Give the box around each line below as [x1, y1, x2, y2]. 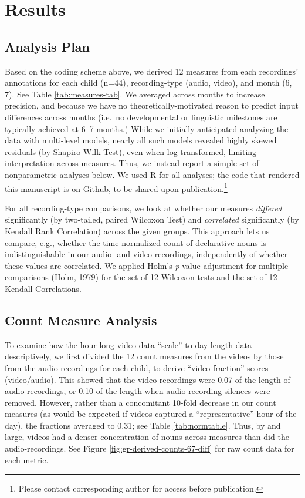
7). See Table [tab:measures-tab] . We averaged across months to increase [5, 88, 265, 100]
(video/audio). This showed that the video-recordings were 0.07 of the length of [5, 373, 290, 385]
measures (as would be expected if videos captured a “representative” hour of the [5, 408, 297, 420]
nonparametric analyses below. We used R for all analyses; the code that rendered [5, 168, 300, 180]
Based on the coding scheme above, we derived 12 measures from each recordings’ [5, 65, 299, 77]
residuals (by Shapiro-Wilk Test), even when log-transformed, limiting [5, 145, 257, 157]
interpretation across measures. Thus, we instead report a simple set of [5, 157, 259, 169]
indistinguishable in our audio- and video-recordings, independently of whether [5, 248, 288, 260]
